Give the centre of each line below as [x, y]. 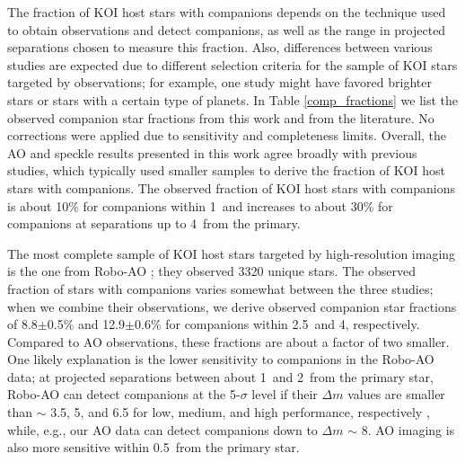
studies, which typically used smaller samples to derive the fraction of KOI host [226, 170]
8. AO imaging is [408, 429]
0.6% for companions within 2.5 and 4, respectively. [277, 324]
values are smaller [396, 394]
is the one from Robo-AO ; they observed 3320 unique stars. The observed [211, 271]
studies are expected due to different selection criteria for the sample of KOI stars [232, 64]
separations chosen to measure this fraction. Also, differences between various [220, 47]
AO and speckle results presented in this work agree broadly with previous [212, 152]
